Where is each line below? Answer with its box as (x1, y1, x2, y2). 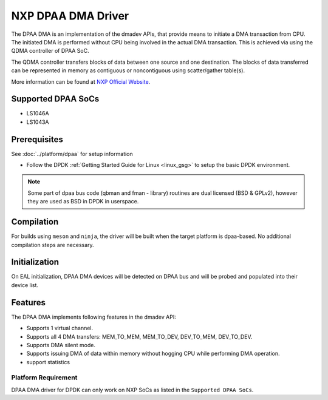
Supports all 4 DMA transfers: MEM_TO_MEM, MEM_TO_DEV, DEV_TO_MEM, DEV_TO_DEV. (26, 333, 253, 340)
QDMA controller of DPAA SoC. (11, 47, 89, 55)
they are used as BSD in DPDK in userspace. (27, 198, 139, 205)
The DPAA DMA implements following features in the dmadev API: (11, 313, 176, 320)
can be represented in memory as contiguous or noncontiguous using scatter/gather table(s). (11, 67, 245, 74)
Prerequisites (11, 134, 63, 144)
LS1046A (26, 110, 49, 117)
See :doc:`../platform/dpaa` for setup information (11, 150, 133, 157)
